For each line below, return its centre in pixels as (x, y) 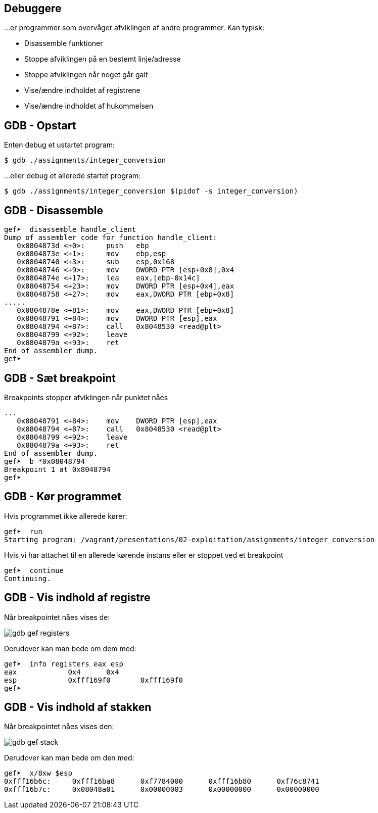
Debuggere (33, 8)
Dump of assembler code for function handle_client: (111, 238)
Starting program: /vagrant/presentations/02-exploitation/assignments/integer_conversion (190, 539)
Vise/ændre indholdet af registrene (82, 90)
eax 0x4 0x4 (62, 672)
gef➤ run (23, 531)
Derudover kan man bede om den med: (69, 758)
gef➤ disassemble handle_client (70, 230)
